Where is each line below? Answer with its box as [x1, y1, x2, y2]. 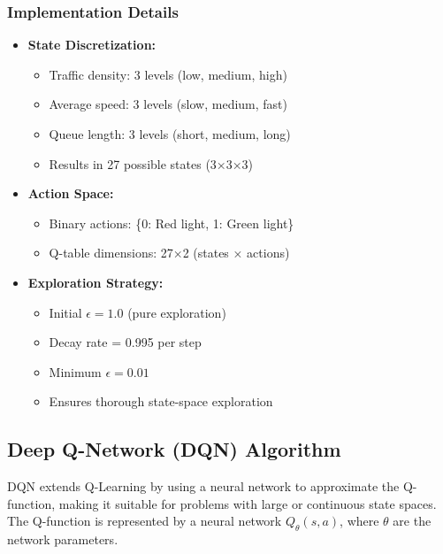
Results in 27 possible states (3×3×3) [49, 154, 254, 173]
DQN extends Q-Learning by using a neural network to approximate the [7, 477, 400, 496]
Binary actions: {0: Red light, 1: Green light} [49, 213, 294, 232]
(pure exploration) [127, 303, 226, 321]
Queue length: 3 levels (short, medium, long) [49, 125, 291, 142]
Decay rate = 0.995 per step [49, 333, 202, 351]
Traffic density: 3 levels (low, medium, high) [49, 65, 287, 83]
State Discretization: [27, 35, 157, 54]
